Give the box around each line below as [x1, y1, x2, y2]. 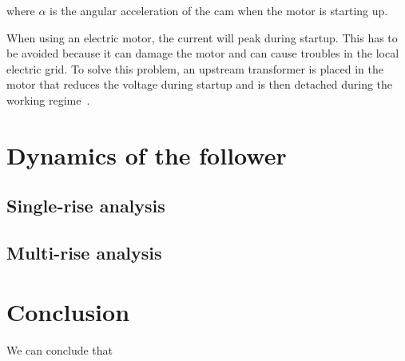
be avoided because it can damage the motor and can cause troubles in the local [6, 45, 399, 61]
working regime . [6, 91, 90, 108]
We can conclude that [6, 341, 113, 358]
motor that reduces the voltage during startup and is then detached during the [6, 76, 393, 93]
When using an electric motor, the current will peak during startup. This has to [6, 29, 398, 46]
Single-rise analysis [6, 193, 165, 218]
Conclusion [6, 295, 130, 327]
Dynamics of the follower [6, 138, 287, 171]
